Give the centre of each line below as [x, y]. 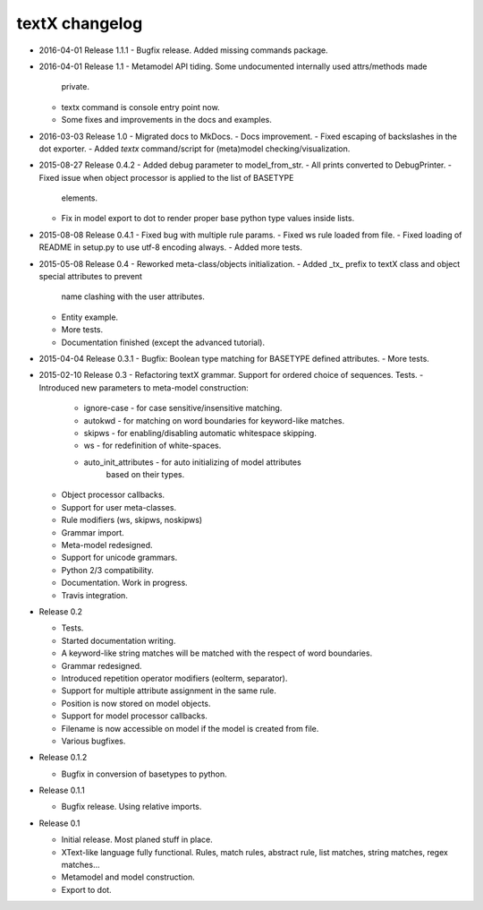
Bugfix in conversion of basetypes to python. [144, 774]
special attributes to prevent [91, 277]
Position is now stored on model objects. [136, 703]
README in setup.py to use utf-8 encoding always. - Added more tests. [171, 247]
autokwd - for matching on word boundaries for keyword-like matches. [214, 420]
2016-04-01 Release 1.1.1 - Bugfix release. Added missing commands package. [183, 50]
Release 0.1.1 [62, 790]
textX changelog [80, 23]
